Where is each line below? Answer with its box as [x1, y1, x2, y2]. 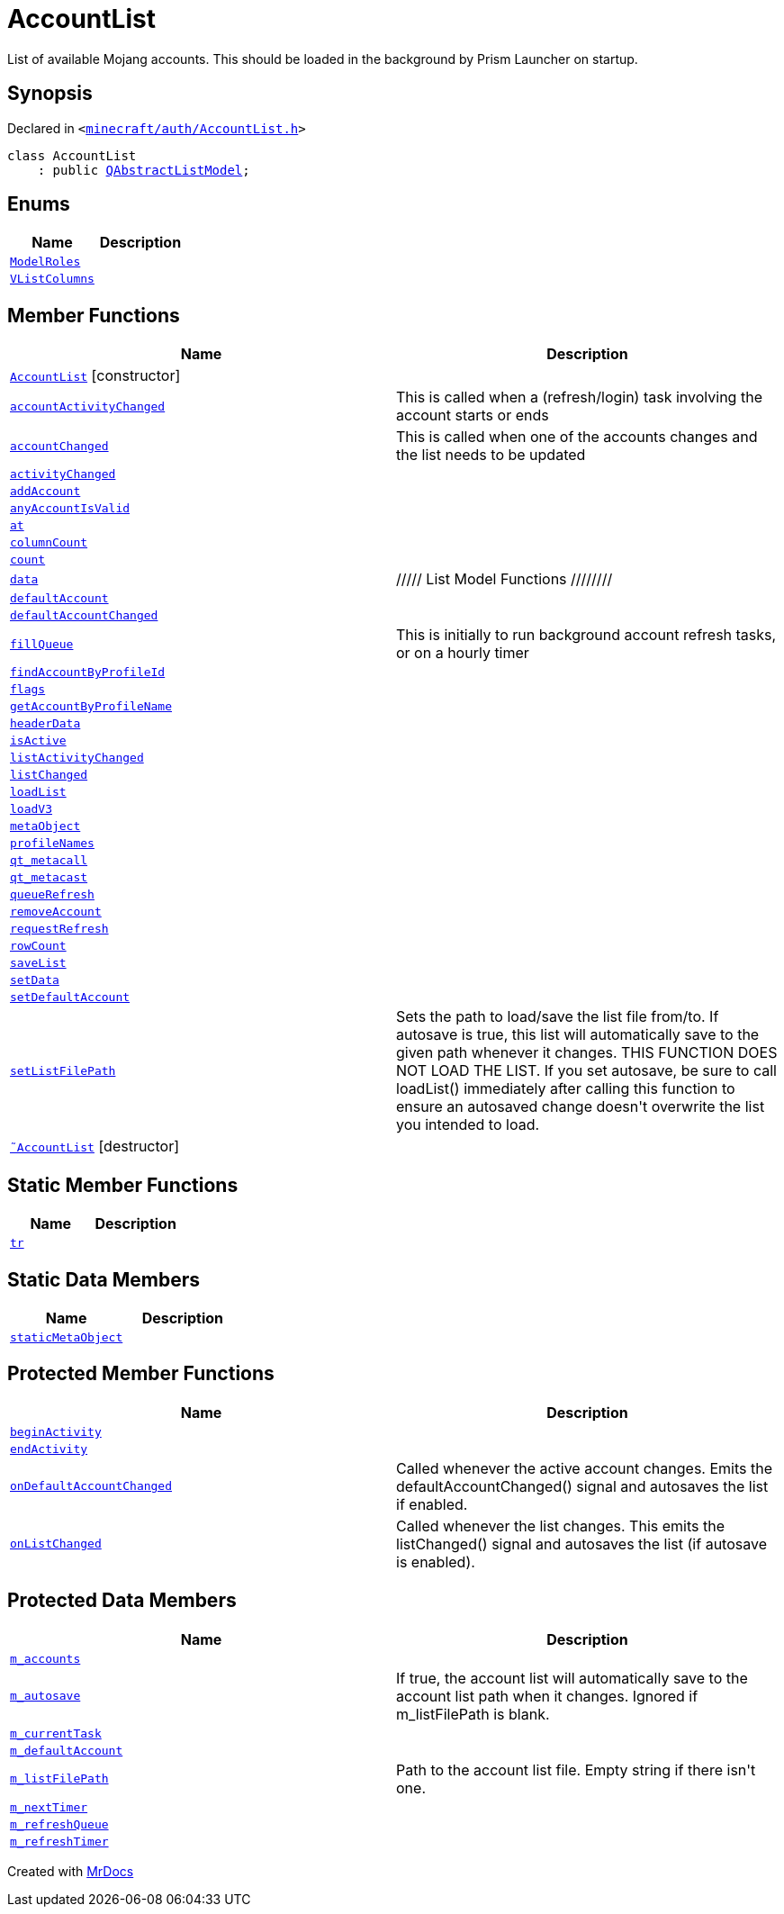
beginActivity [10, 1424, 102, 1439]
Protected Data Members [7, 1589, 237, 1612]
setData [10, 973, 59, 988]
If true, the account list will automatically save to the [396, 1668, 748, 1687]
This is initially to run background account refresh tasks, [396, 626, 777, 645]
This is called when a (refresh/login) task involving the [396, 388, 762, 407]
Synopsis [7, 82, 93, 105]
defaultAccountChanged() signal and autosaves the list [396, 1476, 769, 1495]
